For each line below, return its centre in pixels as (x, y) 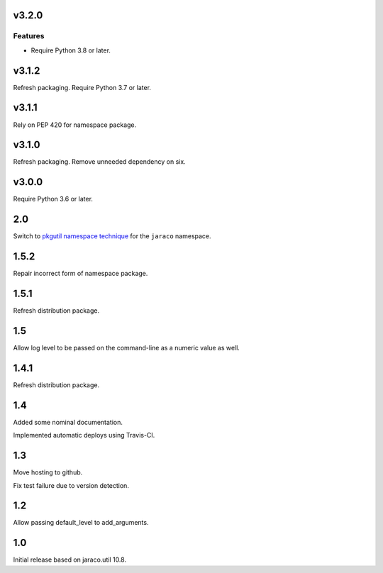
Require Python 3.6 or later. (53, 199)
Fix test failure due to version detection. (71, 485)
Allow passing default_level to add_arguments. (81, 523)
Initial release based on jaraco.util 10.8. (70, 560)
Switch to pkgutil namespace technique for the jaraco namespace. (112, 236)
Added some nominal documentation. (68, 422)
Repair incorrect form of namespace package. (81, 274)
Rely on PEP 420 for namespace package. (75, 125)
